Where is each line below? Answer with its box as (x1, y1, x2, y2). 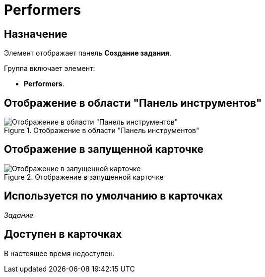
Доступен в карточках (4, 228, 122, 241)
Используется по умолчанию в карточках (4, 190, 223, 203)
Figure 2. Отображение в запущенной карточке (4, 172, 164, 181)
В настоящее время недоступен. (4, 249, 115, 258)
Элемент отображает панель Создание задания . (4, 49, 172, 58)
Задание (4, 210, 34, 219)
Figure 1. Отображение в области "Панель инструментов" (4, 126, 199, 135)
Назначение (4, 27, 67, 40)
